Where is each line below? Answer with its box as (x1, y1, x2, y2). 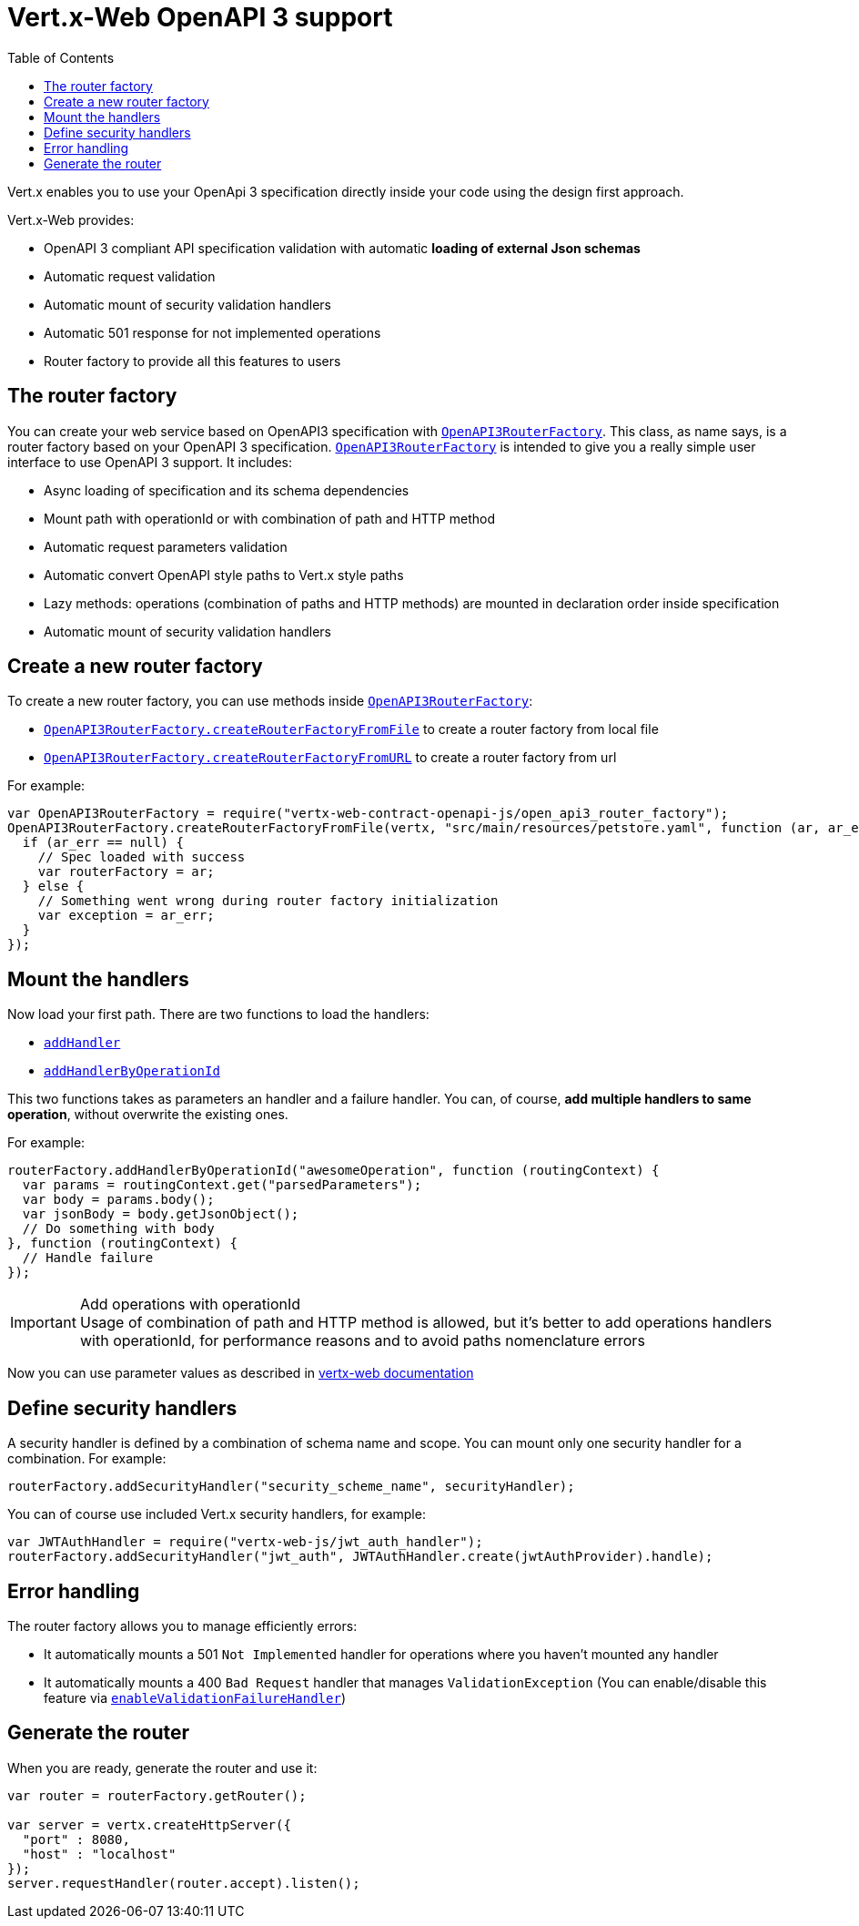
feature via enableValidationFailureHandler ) (44, 1689, 346, 1706)
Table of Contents (7, 49, 115, 66)
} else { (22, 879, 85, 894)
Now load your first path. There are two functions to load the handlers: (7, 1006, 429, 1023)
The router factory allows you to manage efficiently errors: (7, 1617, 358, 1634)
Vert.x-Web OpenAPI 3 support (7, 2, 393, 33)
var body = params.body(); (22, 1192, 215, 1208)
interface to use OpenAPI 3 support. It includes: (7, 453, 293, 470)
